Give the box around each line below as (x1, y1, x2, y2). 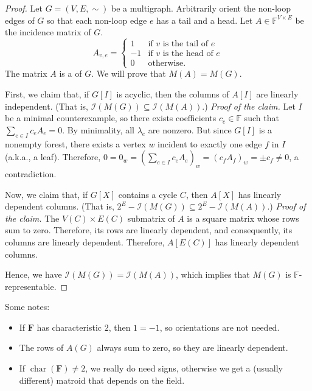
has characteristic (36, 320, 102, 333)
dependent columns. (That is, (5, 200, 114, 213)
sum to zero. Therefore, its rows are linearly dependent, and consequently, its (5, 224, 293, 236)
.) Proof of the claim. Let (202, 99, 296, 112)
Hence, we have (5, 268, 62, 281)
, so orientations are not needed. (159, 320, 280, 333)
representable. (5, 280, 57, 292)
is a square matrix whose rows (187, 211, 299, 224)
